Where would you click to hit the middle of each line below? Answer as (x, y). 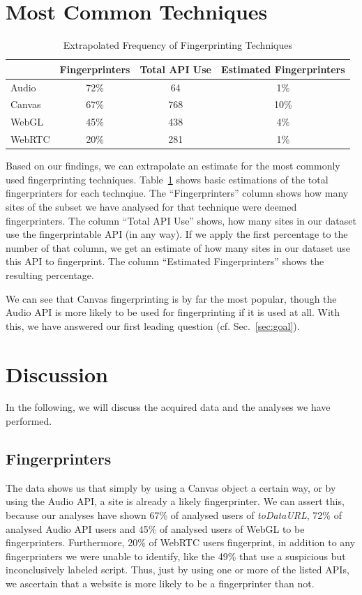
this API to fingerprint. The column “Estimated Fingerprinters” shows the (165, 261)
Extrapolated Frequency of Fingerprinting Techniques (178, 45)
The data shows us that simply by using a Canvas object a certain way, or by (171, 487)
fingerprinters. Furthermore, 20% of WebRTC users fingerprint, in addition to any (181, 542)
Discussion (57, 374)
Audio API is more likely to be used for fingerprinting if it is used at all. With (173, 312)
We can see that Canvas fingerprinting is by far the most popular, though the (171, 298)
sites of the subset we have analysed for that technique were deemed (151, 206)
